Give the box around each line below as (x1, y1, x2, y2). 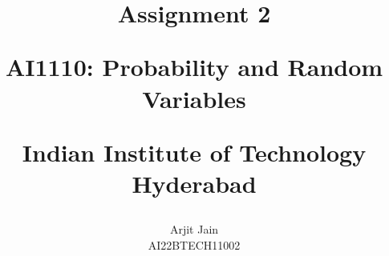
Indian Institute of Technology (22, 135, 367, 168)
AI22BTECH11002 (148, 236, 241, 253)
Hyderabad (132, 166, 257, 199)
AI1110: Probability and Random (5, 50, 383, 83)
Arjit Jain (169, 221, 219, 238)
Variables (142, 82, 246, 114)
